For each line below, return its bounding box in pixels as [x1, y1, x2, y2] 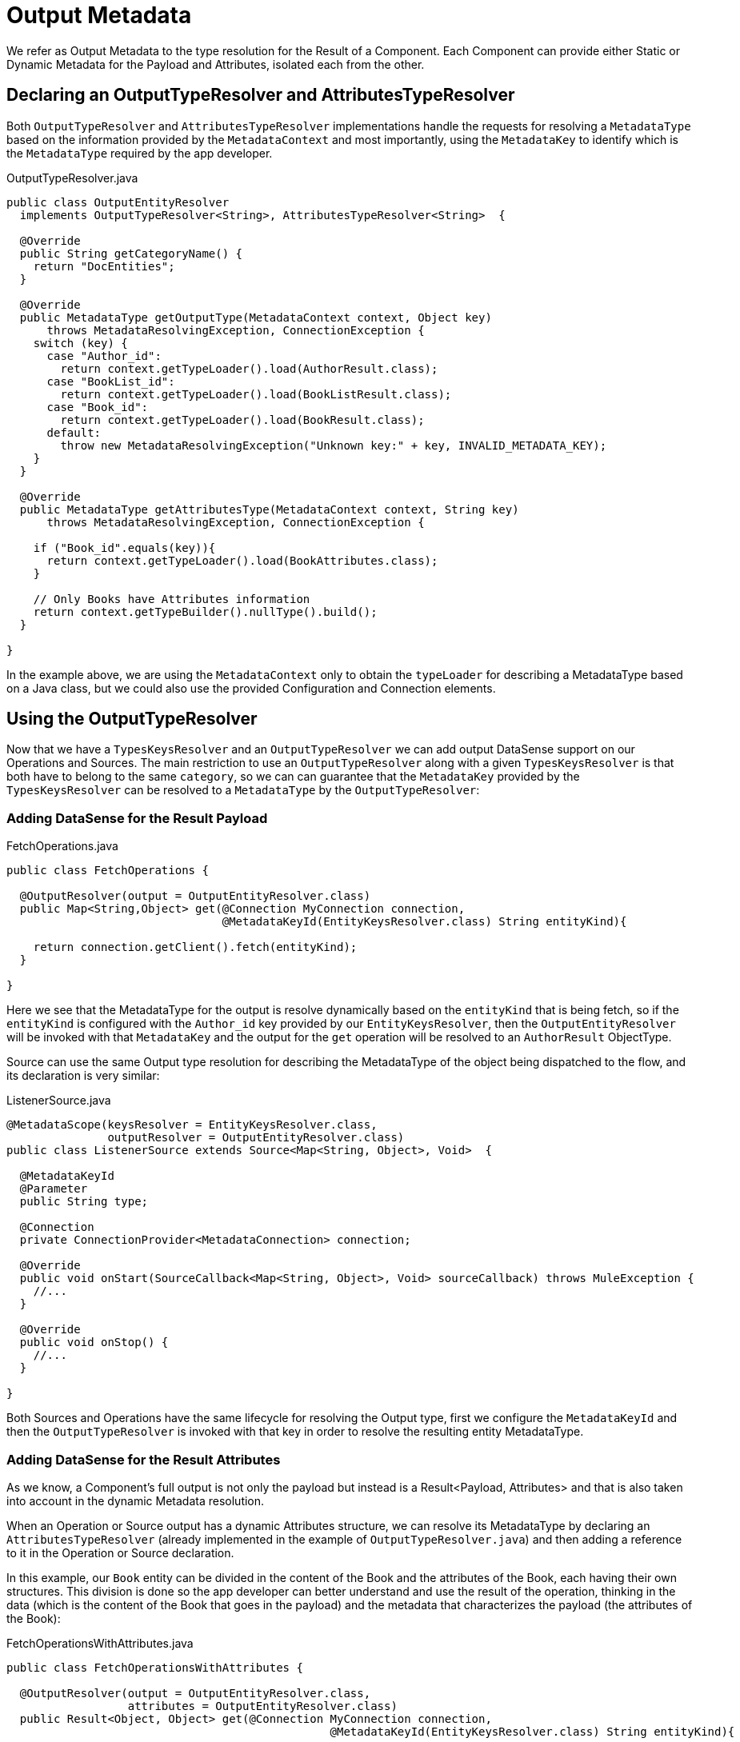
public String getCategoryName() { [19, 246, 243, 260]
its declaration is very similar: [6, 1069, 160, 1083]
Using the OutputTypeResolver [6, 709, 258, 729]
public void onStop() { [19, 1336, 169, 1349]
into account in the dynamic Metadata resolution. [6, 1493, 265, 1508]
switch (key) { [33, 336, 128, 350]
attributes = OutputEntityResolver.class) [127, 1699, 398, 1712]
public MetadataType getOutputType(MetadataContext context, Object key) [19, 310, 492, 324]
